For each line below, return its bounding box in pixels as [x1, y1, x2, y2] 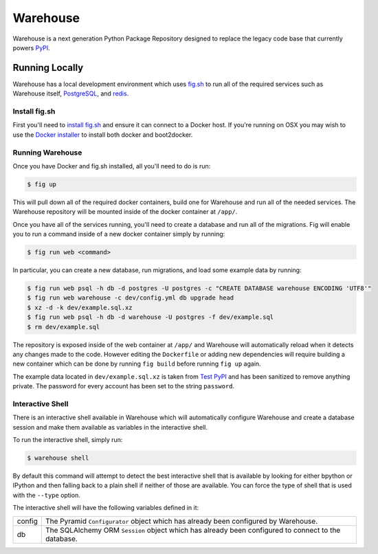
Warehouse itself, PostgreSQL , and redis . [12, 89, 129, 98]
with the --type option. [12, 491, 80, 499]
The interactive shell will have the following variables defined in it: [12, 504, 199, 512]
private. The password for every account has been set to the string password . [12, 382, 235, 390]
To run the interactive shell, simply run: [12, 436, 123, 444]
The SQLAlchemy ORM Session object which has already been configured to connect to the [45, 525, 341, 535]
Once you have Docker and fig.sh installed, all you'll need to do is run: [12, 162, 211, 170]
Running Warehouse [12, 148, 82, 157]
